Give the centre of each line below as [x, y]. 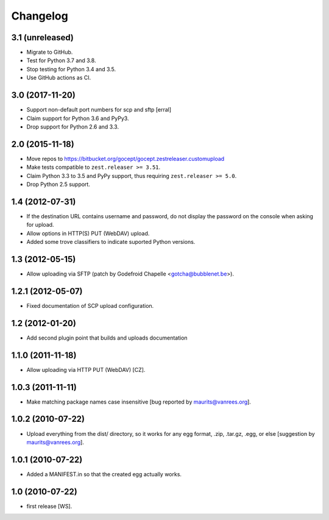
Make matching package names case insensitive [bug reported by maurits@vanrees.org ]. [139, 402]
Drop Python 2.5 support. [58, 184]
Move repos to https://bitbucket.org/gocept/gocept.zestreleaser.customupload [126, 158]
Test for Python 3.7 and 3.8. [61, 60]
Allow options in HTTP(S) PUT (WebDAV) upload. [88, 233]
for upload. [40, 225]
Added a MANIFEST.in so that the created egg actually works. [104, 474]
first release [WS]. [49, 506]
